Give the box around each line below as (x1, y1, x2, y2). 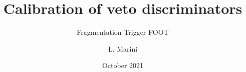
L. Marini (108, 43, 138, 54)
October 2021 (102, 60, 144, 71)
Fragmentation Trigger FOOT (77, 27, 169, 37)
